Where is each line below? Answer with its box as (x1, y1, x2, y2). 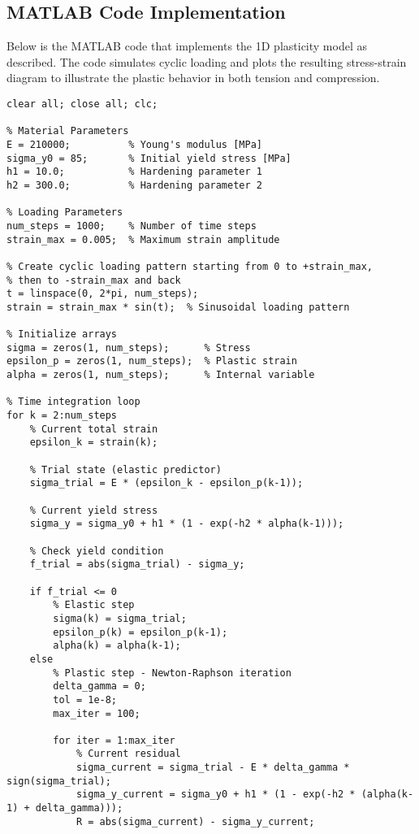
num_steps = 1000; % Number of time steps (6, 219, 257, 232)
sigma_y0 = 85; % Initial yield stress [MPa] (6, 152, 292, 164)
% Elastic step (53, 599, 135, 611)
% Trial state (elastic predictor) (29, 463, 222, 476)
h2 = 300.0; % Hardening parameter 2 (6, 179, 262, 191)
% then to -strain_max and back (6, 274, 181, 286)
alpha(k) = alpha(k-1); (53, 640, 181, 652)
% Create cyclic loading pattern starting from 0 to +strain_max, (6, 260, 374, 272)
